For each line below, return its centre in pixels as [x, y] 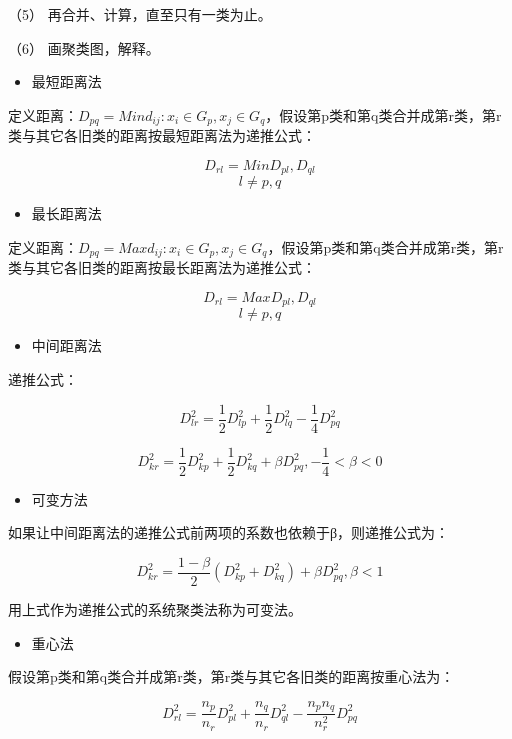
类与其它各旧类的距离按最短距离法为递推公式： [162, 135]
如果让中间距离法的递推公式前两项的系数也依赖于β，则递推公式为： [229, 532]
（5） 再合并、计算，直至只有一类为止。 [140, 14]
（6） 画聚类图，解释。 [84, 47]
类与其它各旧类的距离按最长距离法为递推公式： [162, 267]
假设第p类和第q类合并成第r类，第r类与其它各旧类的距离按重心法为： [231, 676]
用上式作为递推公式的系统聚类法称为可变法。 [155, 608]
